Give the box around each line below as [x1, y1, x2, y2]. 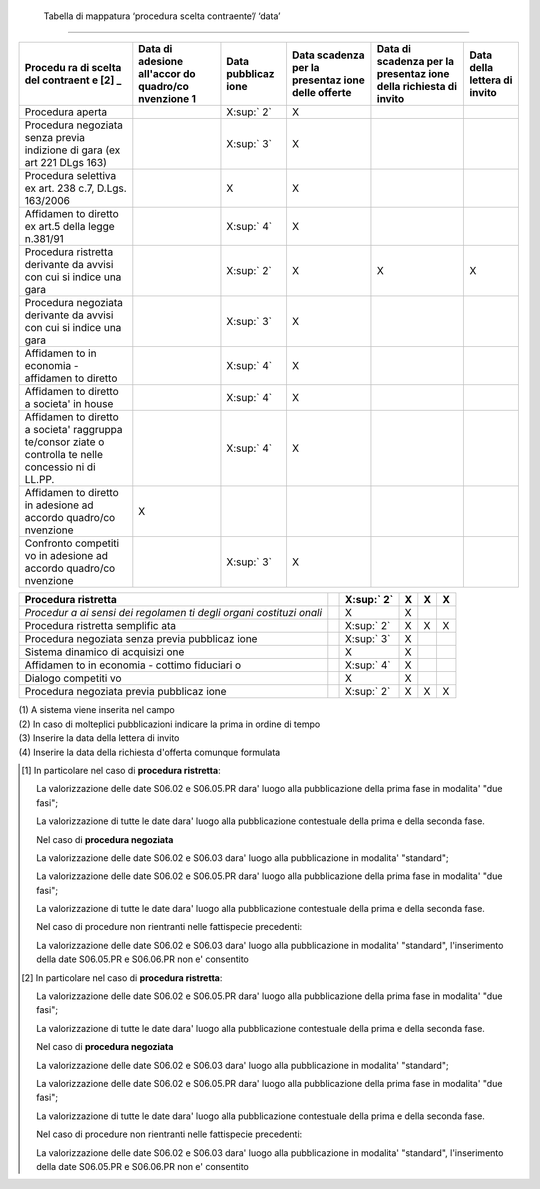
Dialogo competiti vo [24, 671, 122, 685]
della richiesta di [376, 80, 457, 94]
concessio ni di [24, 460, 96, 474]
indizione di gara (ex [24, 143, 121, 157]
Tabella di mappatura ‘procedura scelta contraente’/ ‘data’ [43, 10, 281, 22]
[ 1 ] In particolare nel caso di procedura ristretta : [21, 764, 221, 776]
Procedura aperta [24, 105, 108, 119]
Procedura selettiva [24, 169, 117, 183]
